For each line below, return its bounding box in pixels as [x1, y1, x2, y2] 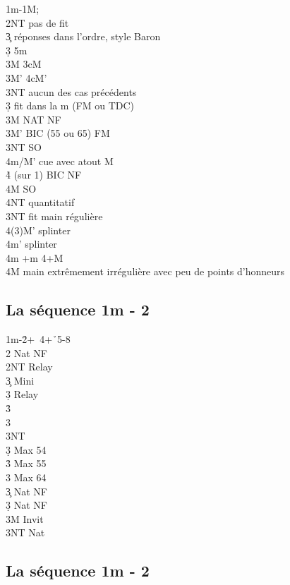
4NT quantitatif [6, 195, 75, 210]
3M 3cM [6, 56, 42, 71]
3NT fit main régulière [6, 208, 103, 223]
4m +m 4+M [6, 250, 64, 265]
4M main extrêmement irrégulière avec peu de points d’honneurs [6, 264, 285, 279]
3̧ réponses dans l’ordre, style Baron [6, 29, 161, 44]
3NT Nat [6, 525, 45, 540]
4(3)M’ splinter [6, 222, 71, 237]
